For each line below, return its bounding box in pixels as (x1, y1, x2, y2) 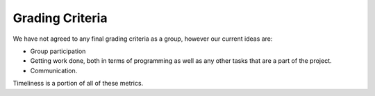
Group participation (30, 47, 86, 55)
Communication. (30, 66, 78, 75)
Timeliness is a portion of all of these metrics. (12, 79, 144, 88)
